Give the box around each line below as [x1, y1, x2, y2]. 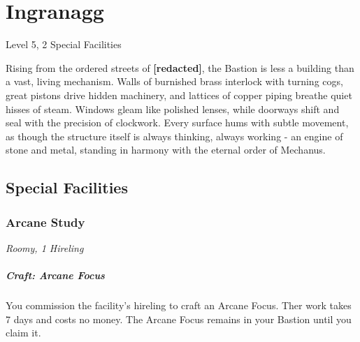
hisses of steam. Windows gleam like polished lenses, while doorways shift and [6, 101, 340, 116]
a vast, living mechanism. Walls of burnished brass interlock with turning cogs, [6, 74, 343, 89]
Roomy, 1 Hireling [6, 240, 84, 255]
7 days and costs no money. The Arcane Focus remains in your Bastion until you [6, 311, 352, 326]
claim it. [6, 325, 41, 340]
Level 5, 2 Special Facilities [6, 37, 122, 52]
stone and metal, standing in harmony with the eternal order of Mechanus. [6, 142, 326, 157]
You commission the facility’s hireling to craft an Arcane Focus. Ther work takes [6, 298, 352, 313]
